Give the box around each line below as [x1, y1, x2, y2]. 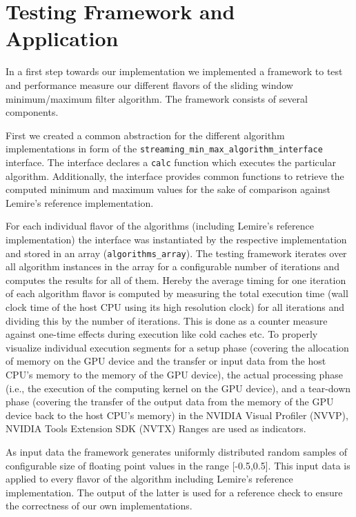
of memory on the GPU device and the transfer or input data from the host [6, 354, 326, 368]
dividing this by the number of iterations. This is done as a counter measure [6, 313, 328, 327]
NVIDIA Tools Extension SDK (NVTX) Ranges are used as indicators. [6, 421, 306, 436]
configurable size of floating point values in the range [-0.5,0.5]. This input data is [6, 458, 350, 472]
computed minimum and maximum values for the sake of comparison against [6, 182, 330, 196]
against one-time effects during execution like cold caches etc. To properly [6, 327, 318, 341]
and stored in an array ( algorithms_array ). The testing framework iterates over [6, 245, 347, 260]
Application [6, 24, 119, 52]
